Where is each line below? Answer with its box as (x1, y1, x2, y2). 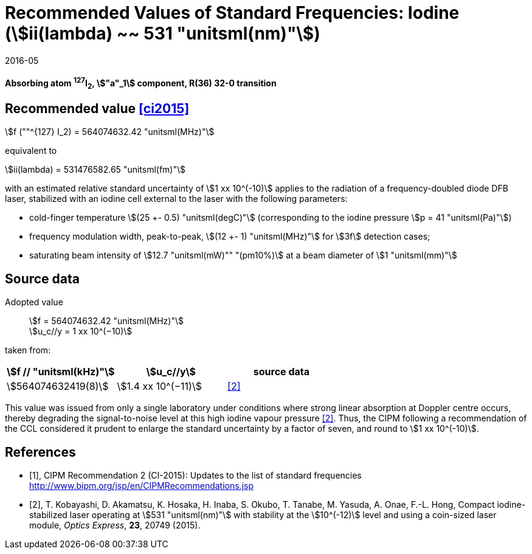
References (5, 444, 76, 460)
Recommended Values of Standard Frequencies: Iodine (5, 2, 460, 23)
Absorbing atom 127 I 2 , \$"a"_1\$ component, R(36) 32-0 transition (5, 76, 277, 91)
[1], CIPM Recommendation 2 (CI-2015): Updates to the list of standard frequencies (29, 470, 362, 481)
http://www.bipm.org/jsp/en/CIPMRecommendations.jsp (29, 480, 254, 491)
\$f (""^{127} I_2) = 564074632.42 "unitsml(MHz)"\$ (5, 126, 215, 137)
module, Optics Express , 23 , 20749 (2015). (29, 520, 201, 531)
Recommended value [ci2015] (5, 101, 190, 117)
